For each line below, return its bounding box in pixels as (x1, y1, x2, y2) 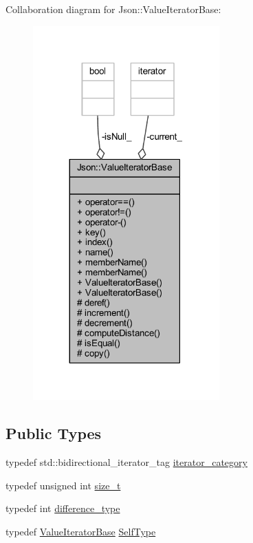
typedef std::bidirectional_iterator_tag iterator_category (5, 455, 247, 469)
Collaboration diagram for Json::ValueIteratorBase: (5, 2, 221, 16)
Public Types (5, 423, 102, 444)
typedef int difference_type (5, 501, 120, 515)
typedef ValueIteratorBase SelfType (5, 524, 156, 539)
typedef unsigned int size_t (5, 478, 121, 492)
